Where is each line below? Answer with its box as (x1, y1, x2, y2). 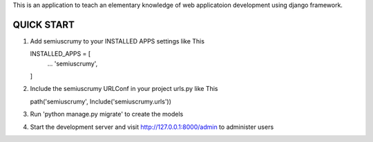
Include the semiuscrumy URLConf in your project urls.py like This (30, 85, 218, 93)
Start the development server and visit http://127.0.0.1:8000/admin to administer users (30, 123, 274, 131)
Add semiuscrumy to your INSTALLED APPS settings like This (30, 37, 205, 45)
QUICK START (12, 19, 75, 30)
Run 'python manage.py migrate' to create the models (30, 110, 184, 119)
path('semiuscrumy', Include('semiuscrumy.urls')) (30, 97, 172, 105)
